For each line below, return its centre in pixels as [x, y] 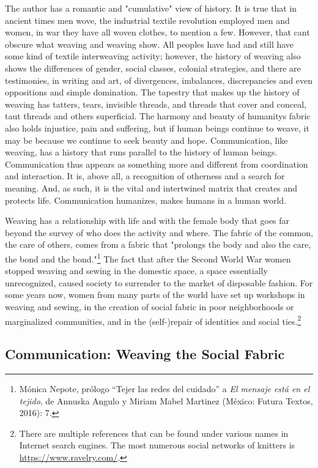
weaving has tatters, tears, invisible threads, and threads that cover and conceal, [156, 104]
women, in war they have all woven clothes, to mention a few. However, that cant [157, 32]
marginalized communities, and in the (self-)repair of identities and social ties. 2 [153, 320]
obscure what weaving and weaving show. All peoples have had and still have [150, 44]
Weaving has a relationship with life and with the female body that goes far [147, 221]
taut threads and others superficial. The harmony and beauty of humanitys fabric [158, 116]
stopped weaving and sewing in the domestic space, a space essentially [136, 271]
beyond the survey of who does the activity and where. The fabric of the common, [159, 232]
